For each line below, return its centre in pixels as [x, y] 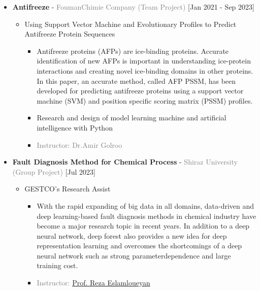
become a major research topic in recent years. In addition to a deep [143, 226]
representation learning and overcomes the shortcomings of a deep [139, 246]
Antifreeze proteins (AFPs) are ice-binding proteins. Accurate [133, 51]
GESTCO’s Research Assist [68, 189]
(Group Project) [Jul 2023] [54, 171]
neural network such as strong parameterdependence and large [134, 255]
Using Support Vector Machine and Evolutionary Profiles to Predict [131, 24]
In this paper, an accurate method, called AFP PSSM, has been [136, 80]
